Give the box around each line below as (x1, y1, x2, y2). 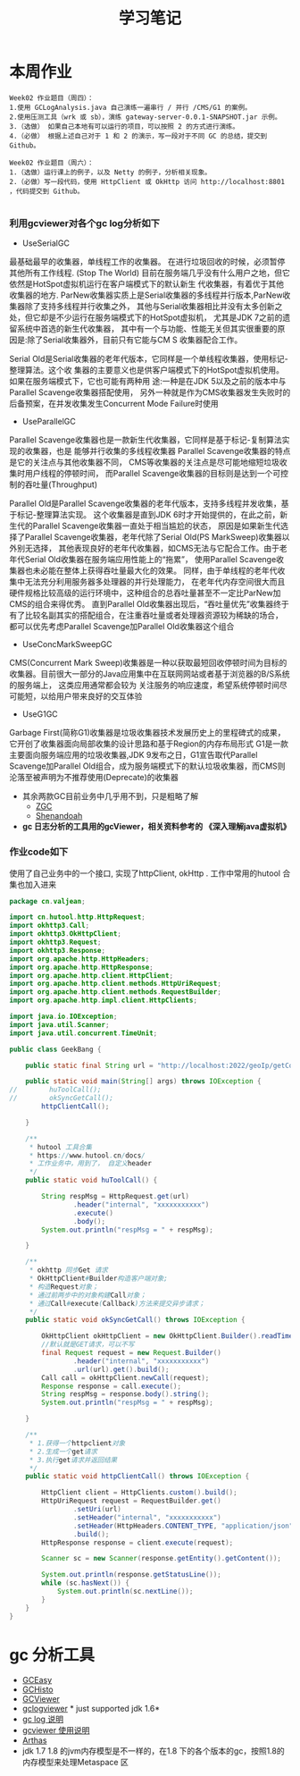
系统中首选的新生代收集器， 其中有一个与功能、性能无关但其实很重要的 (16, 324, 278, 334)
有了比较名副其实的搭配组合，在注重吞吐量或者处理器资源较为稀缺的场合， (9, 610, 283, 621)
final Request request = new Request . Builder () (41, 1349, 221, 1358)
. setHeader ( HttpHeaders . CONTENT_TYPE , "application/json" (72, 1521, 294, 1530)
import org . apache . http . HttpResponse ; (9, 963, 154, 972)
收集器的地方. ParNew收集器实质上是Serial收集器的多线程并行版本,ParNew (9, 290, 283, 300)
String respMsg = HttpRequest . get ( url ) (41, 1192, 190, 1201)
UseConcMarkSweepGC (21, 639, 113, 650)
